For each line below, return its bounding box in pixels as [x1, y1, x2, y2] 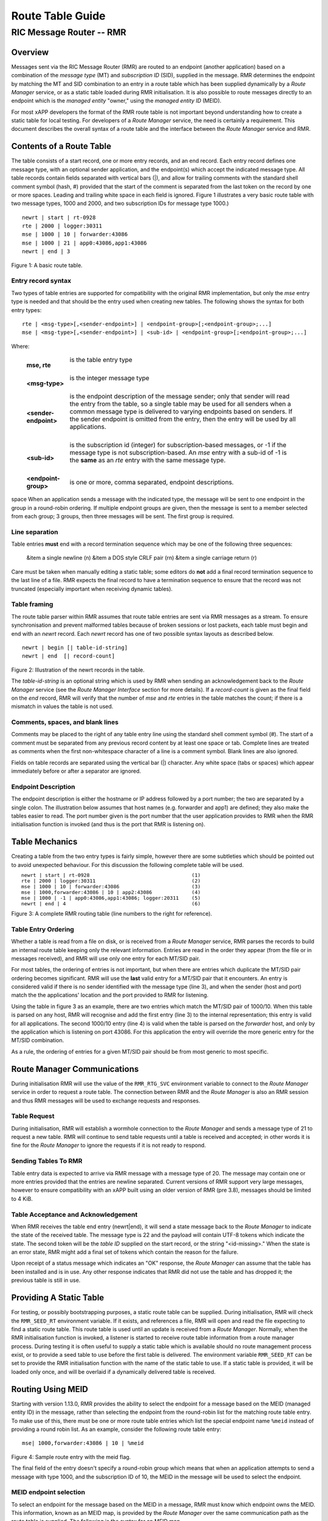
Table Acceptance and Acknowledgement [11, 1210, 138, 1219]
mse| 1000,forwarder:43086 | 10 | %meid [22, 1439, 144, 1447]
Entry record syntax [11, 277, 72, 285]
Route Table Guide [11, 9, 106, 23]
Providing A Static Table [11, 1293, 104, 1303]
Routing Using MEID [11, 1384, 88, 1394]
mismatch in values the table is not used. [11, 703, 114, 710]
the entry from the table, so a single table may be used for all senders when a [69, 400, 292, 408]
